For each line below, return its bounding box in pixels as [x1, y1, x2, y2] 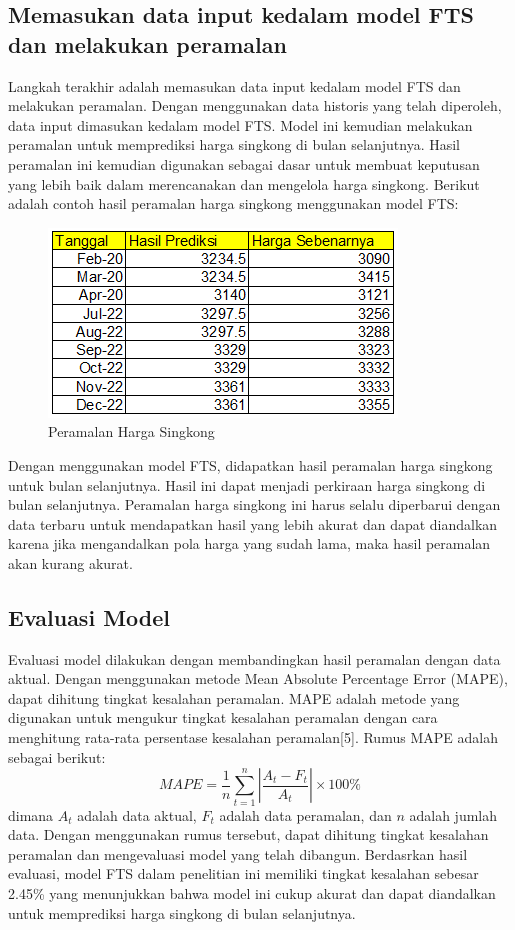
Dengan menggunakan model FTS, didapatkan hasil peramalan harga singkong [8, 454, 493, 475]
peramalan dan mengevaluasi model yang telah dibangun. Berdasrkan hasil [8, 843, 468, 864]
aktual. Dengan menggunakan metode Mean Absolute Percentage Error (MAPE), [8, 668, 508, 689]
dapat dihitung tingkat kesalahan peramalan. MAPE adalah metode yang [8, 687, 460, 708]
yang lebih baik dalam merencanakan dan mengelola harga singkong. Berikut [8, 173, 480, 194]
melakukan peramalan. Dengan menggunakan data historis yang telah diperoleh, [8, 95, 502, 116]
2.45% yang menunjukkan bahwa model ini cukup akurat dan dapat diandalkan [8, 882, 496, 903]
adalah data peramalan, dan [219, 804, 392, 825]
